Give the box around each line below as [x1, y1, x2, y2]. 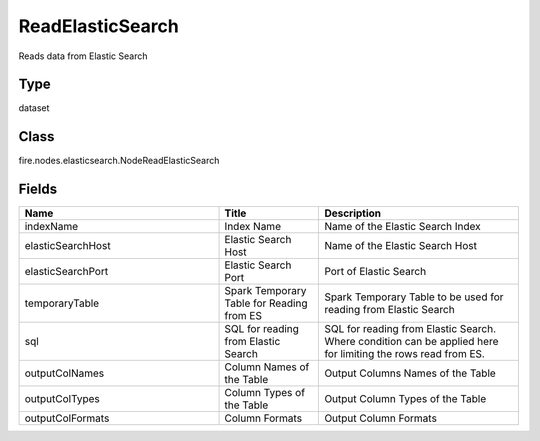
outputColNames [24, 366, 105, 380]
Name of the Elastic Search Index [324, 220, 482, 234]
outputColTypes [24, 392, 100, 406]
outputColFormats [24, 411, 110, 425]
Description [324, 206, 382, 220]
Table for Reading [224, 296, 309, 310]
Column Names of [224, 360, 310, 374]
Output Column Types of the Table [324, 392, 487, 406]
